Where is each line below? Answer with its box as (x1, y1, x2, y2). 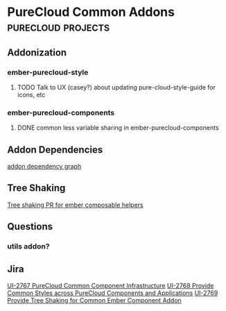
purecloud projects (7, 19, 110, 35)
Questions (7, 221, 53, 233)
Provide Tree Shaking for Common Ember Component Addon (7, 296, 182, 304)
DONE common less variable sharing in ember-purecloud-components (17, 124, 220, 132)
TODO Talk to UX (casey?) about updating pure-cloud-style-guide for (17, 83, 216, 91)
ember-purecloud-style (7, 67, 89, 77)
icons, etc (17, 90, 46, 99)
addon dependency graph (7, 162, 82, 170)
